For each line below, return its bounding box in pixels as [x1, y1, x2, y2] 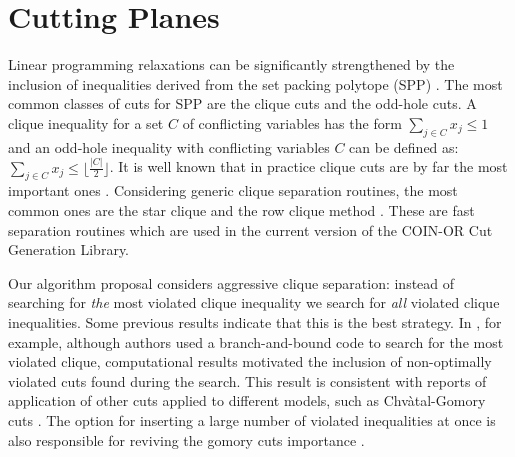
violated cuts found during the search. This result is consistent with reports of [8, 370, 487, 391]
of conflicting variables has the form [182, 112, 402, 133]
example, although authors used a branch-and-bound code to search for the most [8, 331, 504, 352]
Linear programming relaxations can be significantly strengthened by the [8, 54, 455, 75]
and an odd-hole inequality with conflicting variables [8, 136, 330, 157]
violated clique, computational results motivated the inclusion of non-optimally [8, 351, 492, 372]
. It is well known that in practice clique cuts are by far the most [109, 156, 508, 177]
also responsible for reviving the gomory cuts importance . [8, 429, 365, 450]
